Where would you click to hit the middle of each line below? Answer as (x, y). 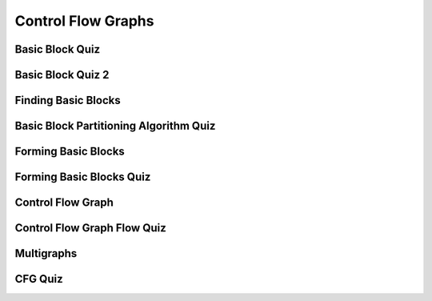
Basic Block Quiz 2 (62, 75)
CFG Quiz (39, 279)
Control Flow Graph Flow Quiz (91, 228)
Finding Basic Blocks (68, 100)
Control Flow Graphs (84, 21)
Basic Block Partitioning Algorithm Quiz (115, 126)
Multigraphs (46, 253)
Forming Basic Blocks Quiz (83, 177)
